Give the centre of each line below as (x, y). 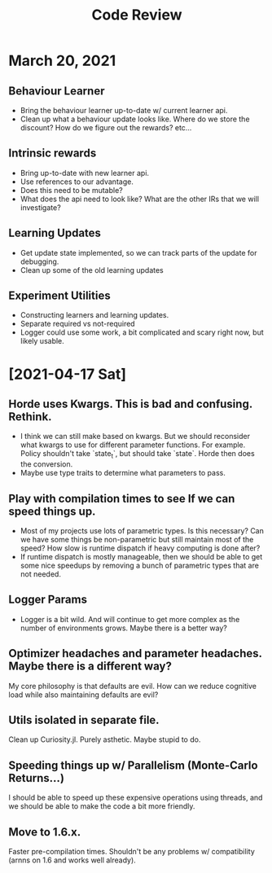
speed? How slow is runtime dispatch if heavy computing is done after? (140, 548)
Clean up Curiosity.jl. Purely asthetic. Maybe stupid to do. (105, 739)
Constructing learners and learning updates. (94, 315)
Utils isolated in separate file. (84, 720)
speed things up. (52, 511)
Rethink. (30, 417)
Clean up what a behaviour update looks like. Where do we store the (135, 119)
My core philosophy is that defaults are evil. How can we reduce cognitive (132, 686)
